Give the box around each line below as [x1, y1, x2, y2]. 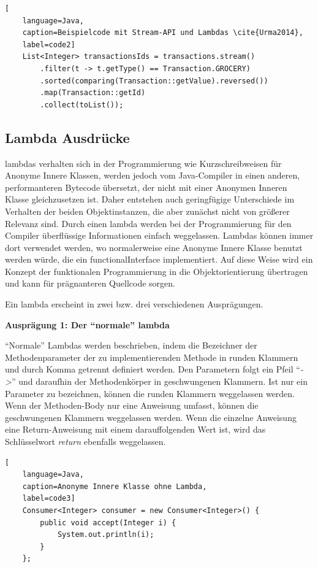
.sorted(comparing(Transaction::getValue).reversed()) [40, 76, 268, 85]
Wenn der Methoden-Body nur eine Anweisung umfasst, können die [5, 399, 259, 412]
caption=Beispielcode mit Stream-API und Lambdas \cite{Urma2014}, [22, 28, 303, 37]
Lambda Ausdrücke [5, 128, 130, 147]
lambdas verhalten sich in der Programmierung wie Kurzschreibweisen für [5, 156, 282, 169]
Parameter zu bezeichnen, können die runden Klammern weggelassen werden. [5, 387, 295, 399]
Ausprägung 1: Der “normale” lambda [5, 318, 170, 331]
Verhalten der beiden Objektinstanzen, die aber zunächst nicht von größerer [5, 204, 290, 217]
